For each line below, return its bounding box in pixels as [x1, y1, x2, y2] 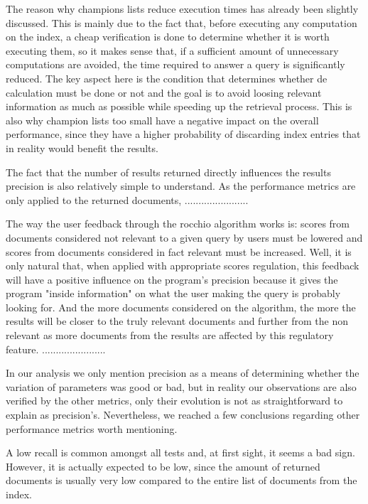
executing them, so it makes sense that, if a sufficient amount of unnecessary [6, 43, 339, 58]
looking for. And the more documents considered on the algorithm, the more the [6, 299, 356, 314]
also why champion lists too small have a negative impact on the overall [6, 112, 319, 127]
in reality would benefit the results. [6, 140, 158, 155]
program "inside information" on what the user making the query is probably [6, 286, 341, 301]
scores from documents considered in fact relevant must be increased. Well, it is [6, 244, 352, 259]
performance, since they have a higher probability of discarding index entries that [6, 127, 361, 141]
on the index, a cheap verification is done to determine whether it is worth [6, 29, 330, 44]
